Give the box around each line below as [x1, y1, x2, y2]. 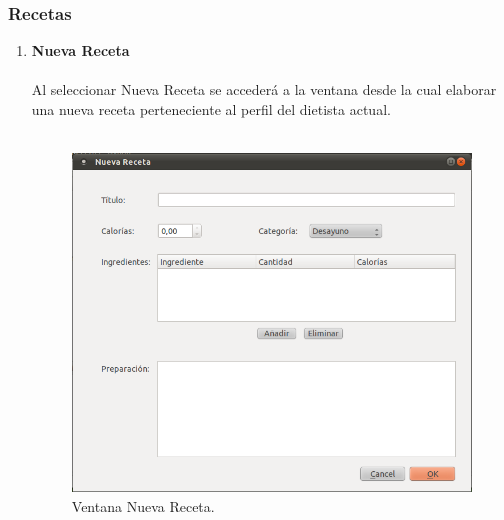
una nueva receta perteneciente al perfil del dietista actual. [31, 99, 391, 119]
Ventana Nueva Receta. [71, 495, 215, 516]
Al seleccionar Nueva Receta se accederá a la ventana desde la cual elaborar [31, 79, 497, 100]
